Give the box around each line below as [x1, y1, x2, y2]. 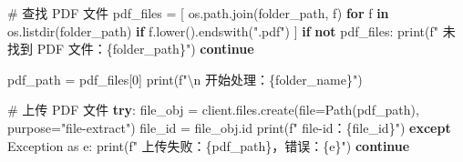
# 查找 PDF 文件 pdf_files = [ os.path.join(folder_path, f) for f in [7, 4, 389, 22]
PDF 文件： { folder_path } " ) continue [36, 39, 254, 58]
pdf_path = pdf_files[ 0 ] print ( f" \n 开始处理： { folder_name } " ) [7, 69, 363, 88]
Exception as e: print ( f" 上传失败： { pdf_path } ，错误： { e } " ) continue [7, 136, 410, 155]
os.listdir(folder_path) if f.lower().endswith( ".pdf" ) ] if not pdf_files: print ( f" [7, 21, 439, 40]
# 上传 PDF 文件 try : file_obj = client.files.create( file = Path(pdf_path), [7, 100, 419, 119]
